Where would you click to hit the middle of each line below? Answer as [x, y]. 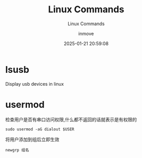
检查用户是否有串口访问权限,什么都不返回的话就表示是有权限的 [71, 120]
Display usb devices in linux [35, 84]
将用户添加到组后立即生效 [32, 139]
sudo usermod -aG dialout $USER [40, 129]
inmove [86, 33]
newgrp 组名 [17, 150]
